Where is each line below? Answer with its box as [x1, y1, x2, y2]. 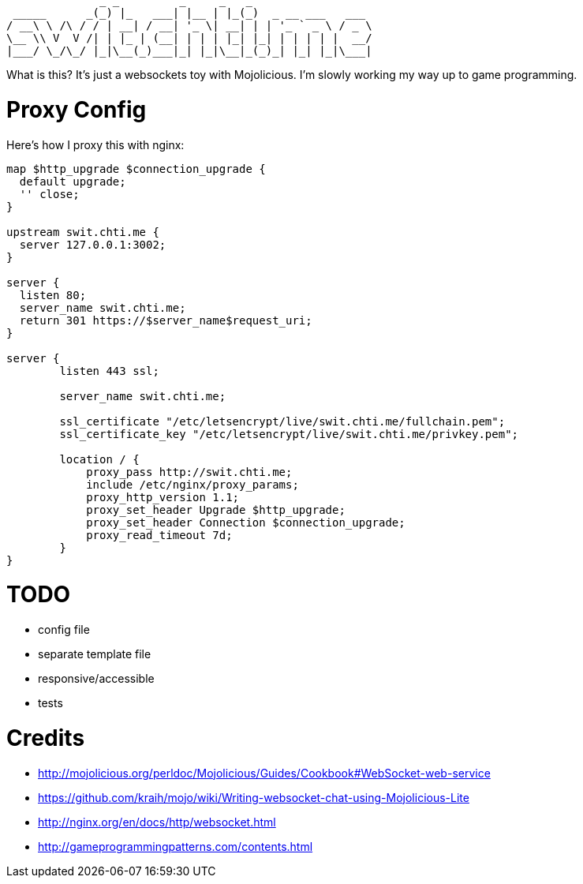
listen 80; [19, 288, 87, 302]
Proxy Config [6, 96, 147, 123]
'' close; [19, 187, 80, 200]
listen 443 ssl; [59, 364, 159, 377]
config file [38, 623, 90, 636]
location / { [59, 452, 140, 466]
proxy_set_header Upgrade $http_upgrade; [86, 503, 346, 516]
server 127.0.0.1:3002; [19, 238, 166, 251]
